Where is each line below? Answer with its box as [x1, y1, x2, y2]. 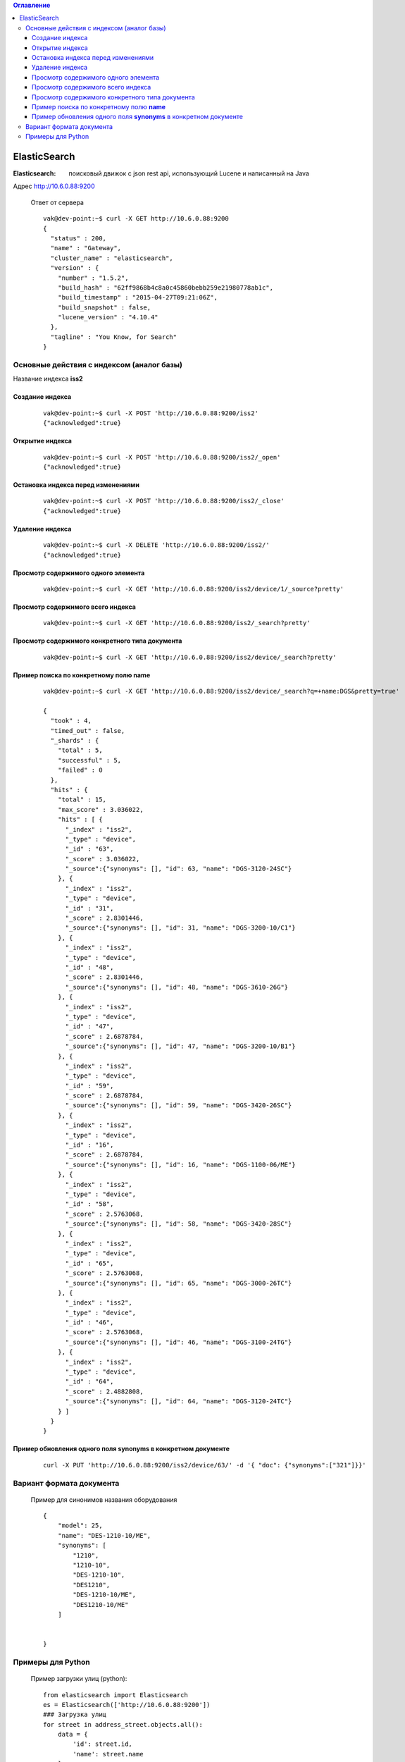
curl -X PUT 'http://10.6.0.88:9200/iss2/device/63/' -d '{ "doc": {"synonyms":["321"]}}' [43, 1461, 366, 1469]
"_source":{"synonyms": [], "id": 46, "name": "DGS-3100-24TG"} [65, 1338, 292, 1346]
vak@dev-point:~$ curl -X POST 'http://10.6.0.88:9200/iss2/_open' [43, 453, 281, 461]
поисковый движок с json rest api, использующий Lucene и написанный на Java [68, 169, 310, 178]
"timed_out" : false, [50, 727, 125, 734]
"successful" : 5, [57, 756, 122, 764]
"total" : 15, [57, 796, 107, 803]
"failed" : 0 [57, 766, 103, 775]
